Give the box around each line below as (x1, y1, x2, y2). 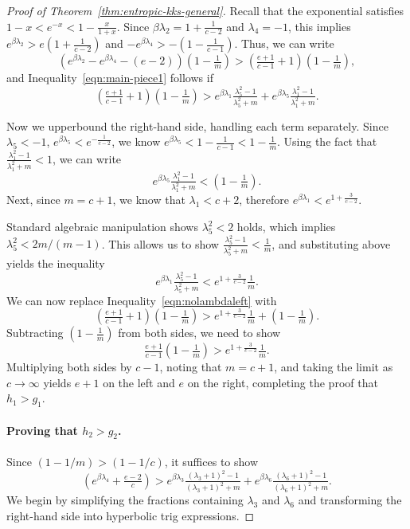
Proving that (6, 421, 78, 438)
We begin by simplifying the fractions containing (6, 492, 244, 508)
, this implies (287, 18, 351, 34)
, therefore (239, 191, 289, 208)
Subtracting (6, 324, 64, 341)
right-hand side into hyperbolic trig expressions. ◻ (6, 507, 255, 524)
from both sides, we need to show (118, 324, 281, 341)
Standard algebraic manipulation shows (6, 218, 198, 234)
